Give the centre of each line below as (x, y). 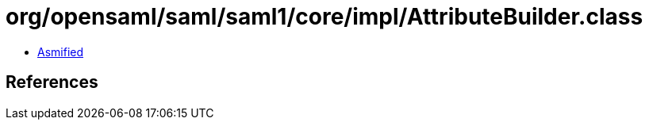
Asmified (61, 52)
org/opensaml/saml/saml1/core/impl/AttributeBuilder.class (324, 17)
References (52, 82)
